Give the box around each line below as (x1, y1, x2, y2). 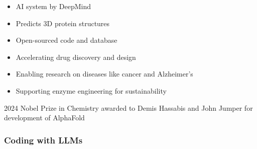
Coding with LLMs (4, 133, 83, 146)
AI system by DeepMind (16, 1, 91, 11)
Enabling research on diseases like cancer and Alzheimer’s (16, 68, 193, 79)
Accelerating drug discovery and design (16, 51, 136, 62)
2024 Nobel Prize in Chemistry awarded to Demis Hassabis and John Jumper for (4, 102, 253, 113)
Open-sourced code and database (16, 35, 117, 45)
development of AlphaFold (4, 112, 85, 123)
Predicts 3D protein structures (16, 18, 110, 28)
